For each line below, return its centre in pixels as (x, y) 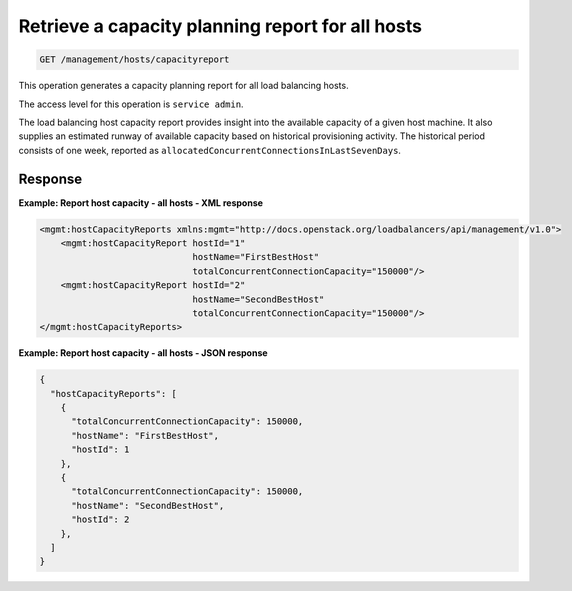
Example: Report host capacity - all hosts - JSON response (143, 353)
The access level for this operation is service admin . (131, 104)
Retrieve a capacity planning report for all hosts (220, 26)
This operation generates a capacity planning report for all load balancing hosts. (183, 86)
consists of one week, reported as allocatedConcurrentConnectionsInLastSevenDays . (210, 150)
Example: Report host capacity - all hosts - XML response (141, 202)
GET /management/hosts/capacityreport (134, 59)
